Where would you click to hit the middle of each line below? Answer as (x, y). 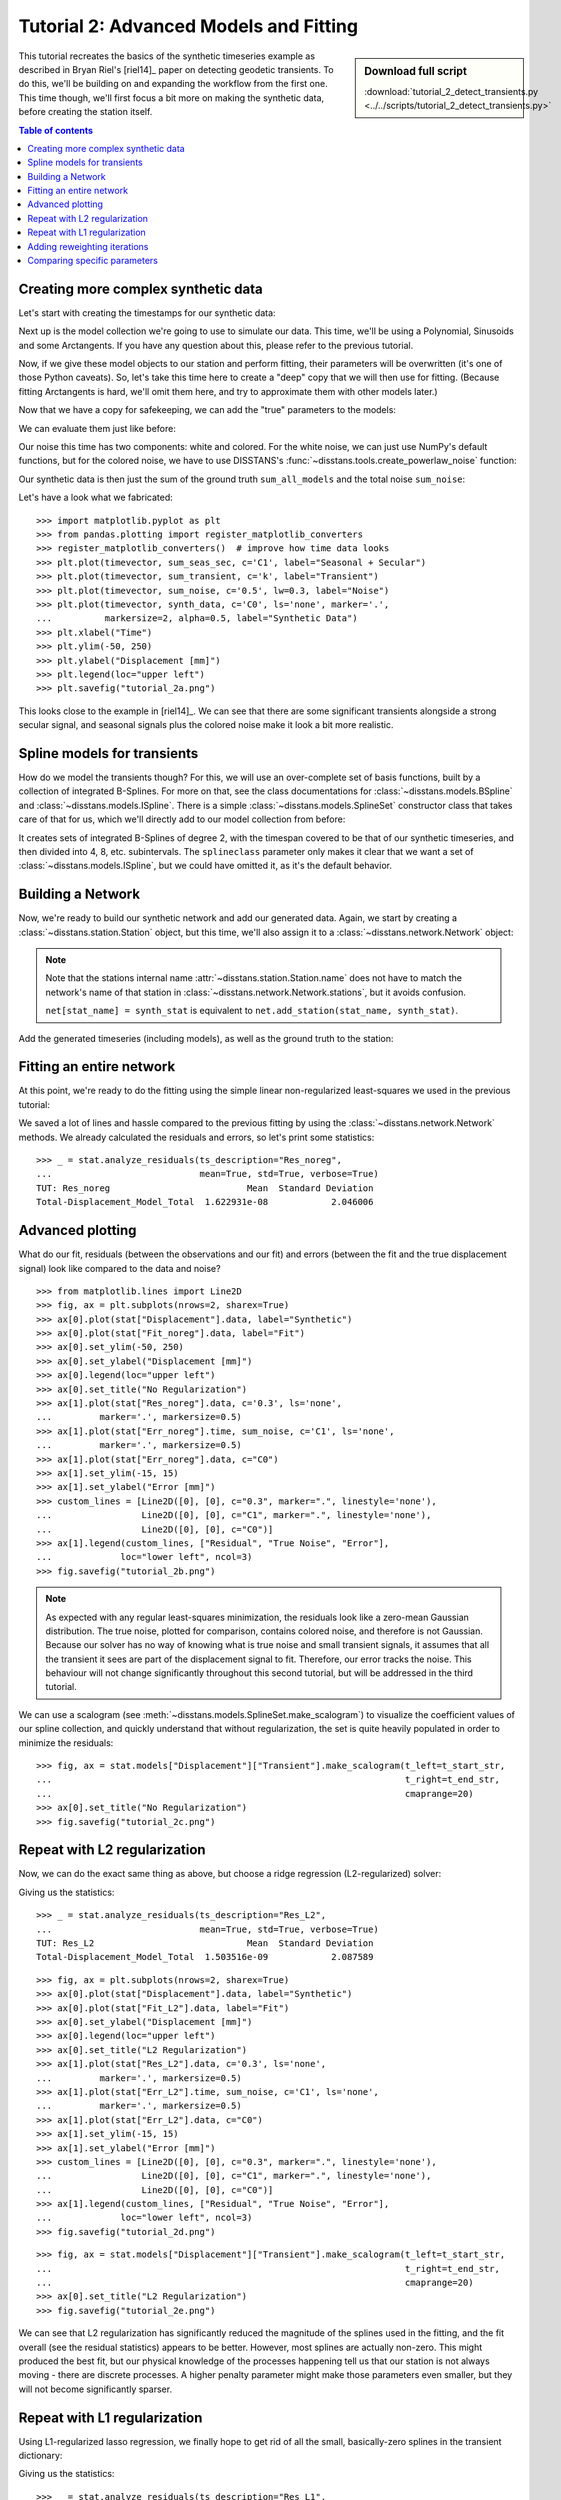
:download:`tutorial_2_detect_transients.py (451, 91)
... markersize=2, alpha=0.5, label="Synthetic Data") (197, 618)
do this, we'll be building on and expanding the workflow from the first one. (173, 84)
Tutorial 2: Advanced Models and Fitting (188, 26)
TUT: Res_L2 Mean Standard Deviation (205, 1943)
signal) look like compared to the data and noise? (119, 1268)
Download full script (415, 71)
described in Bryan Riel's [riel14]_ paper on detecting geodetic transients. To (176, 69)
